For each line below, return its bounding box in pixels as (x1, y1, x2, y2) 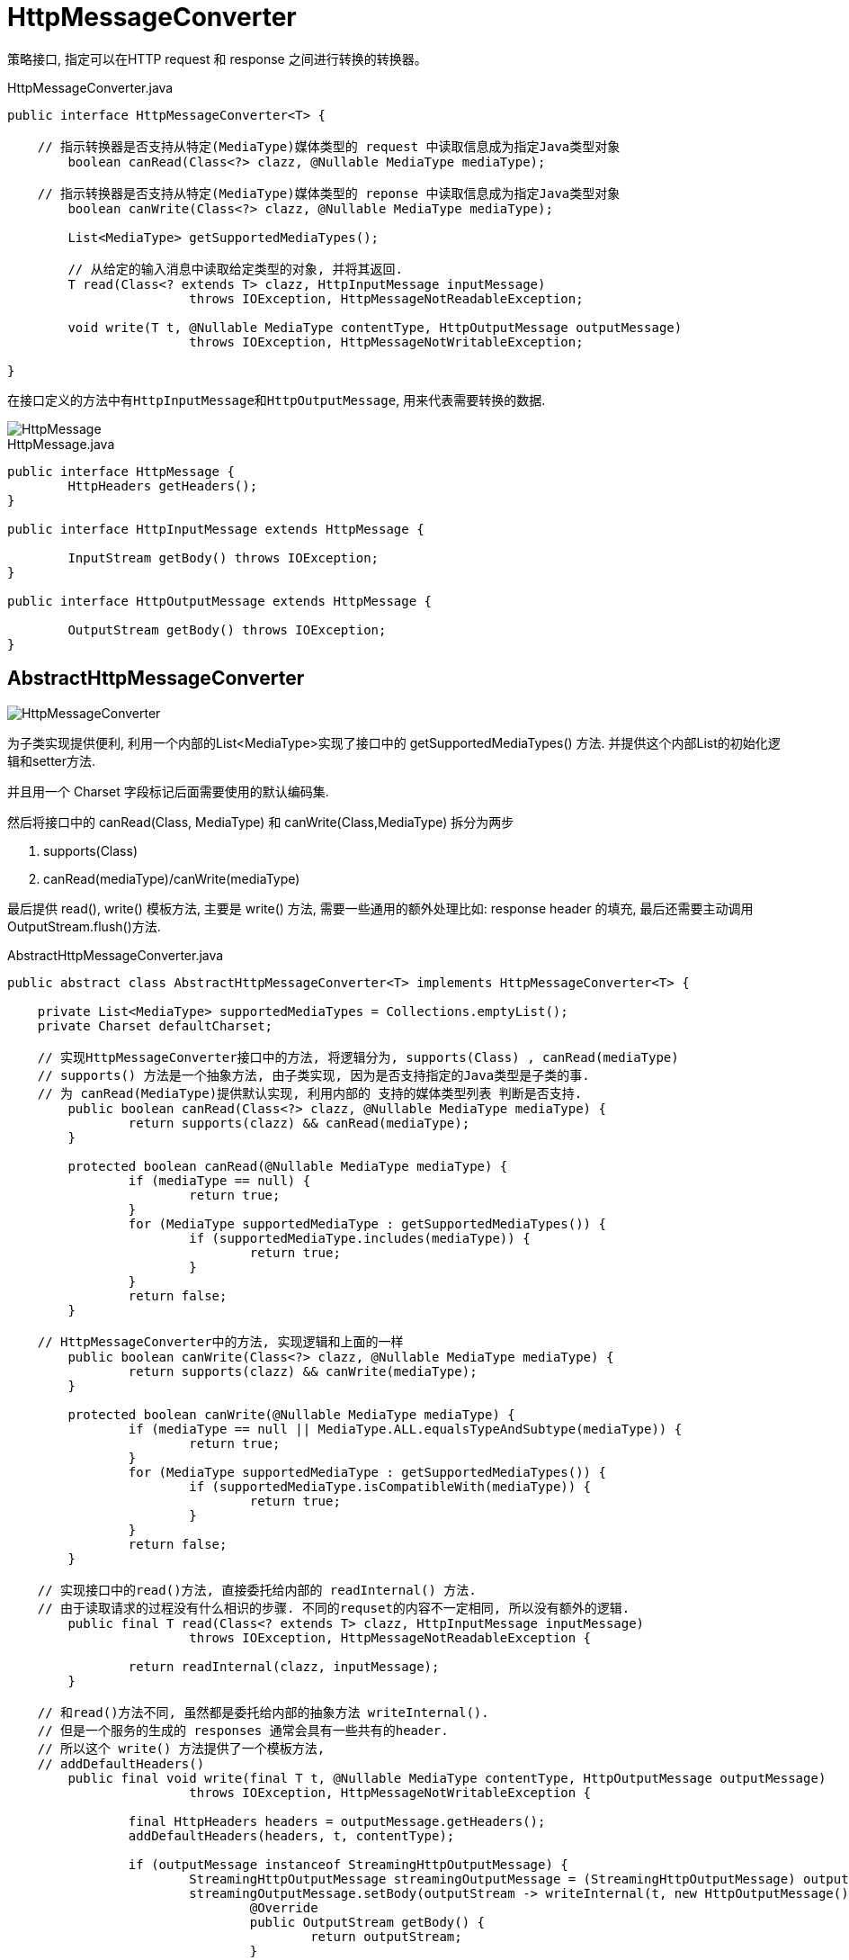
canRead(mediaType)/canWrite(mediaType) (43, 870, 300, 886)
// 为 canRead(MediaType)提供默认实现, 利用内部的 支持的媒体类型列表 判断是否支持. (37, 1085, 583, 1101)
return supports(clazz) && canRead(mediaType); (128, 1115, 470, 1130)
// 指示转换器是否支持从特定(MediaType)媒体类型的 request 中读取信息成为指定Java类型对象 (37, 139, 621, 154)
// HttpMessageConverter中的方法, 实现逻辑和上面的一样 (37, 1334, 404, 1349)
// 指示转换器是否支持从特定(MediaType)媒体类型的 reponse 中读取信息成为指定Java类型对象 (37, 185, 621, 201)
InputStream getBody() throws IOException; (67, 550, 380, 565)
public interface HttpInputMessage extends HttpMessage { (7, 521, 424, 536)
